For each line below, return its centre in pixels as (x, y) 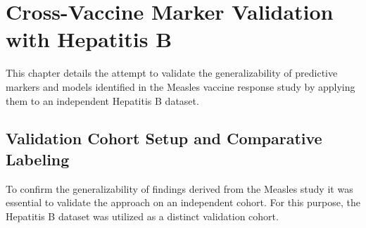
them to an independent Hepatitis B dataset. (102, 100)
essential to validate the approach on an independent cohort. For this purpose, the (183, 202)
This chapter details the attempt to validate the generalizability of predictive (172, 73)
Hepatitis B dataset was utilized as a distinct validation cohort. (142, 216)
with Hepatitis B (89, 39)
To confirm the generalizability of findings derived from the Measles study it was (179, 188)
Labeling (38, 159)
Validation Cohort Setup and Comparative (164, 138)
